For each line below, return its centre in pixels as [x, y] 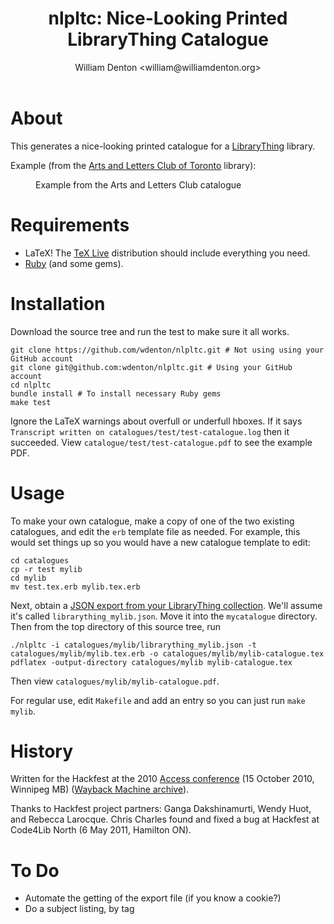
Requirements [70, 224]
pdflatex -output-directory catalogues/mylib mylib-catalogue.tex [151, 662]
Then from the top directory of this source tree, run [116, 626]
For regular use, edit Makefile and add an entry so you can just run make [158, 700]
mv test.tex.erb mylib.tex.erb [75, 587]
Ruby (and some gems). [74, 263]
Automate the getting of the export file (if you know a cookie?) [153, 898]
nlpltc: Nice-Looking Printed [168, 18]
